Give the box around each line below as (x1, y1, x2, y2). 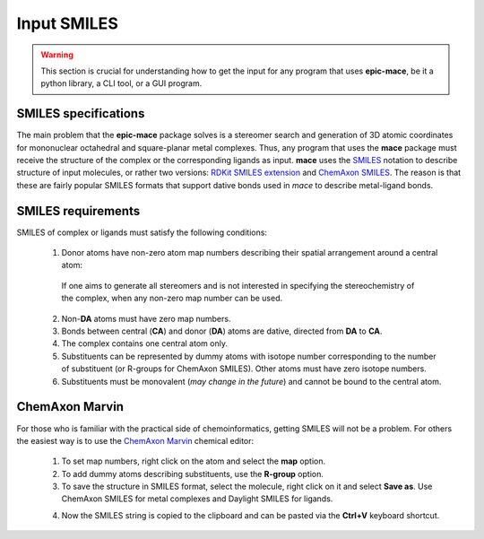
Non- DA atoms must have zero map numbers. (61, 313, 231, 324)
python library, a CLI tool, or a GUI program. (40, 78, 203, 89)
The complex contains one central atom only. (61, 338, 229, 349)
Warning (40, 49, 73, 60)
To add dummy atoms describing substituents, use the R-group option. (61, 468, 324, 479)
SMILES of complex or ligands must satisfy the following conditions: (16, 227, 268, 238)
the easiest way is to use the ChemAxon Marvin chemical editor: (16, 435, 255, 446)
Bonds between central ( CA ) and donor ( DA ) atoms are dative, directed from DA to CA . (61, 326, 383, 336)
